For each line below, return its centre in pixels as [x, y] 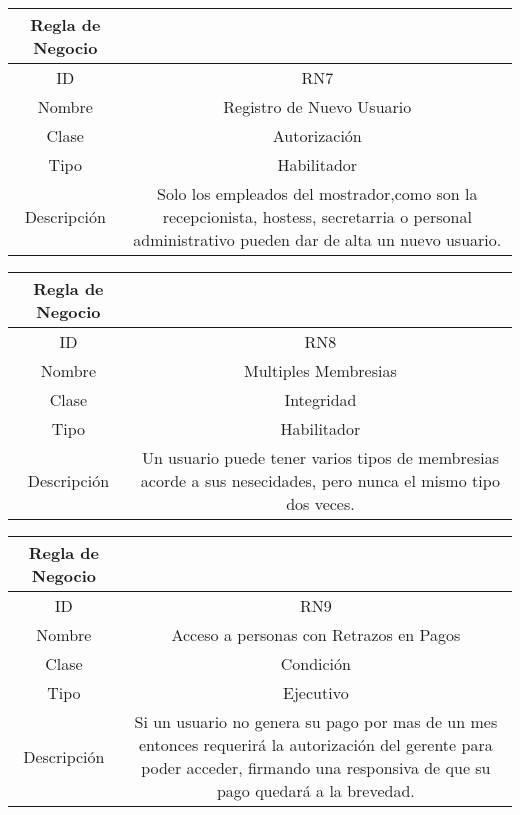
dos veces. [320, 503]
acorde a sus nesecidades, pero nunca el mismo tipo [320, 480]
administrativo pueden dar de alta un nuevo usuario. [317, 239]
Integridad [320, 399]
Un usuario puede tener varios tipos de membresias [320, 457]
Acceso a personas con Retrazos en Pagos [316, 634]
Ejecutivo [316, 692]
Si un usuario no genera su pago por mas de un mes [316, 721]
